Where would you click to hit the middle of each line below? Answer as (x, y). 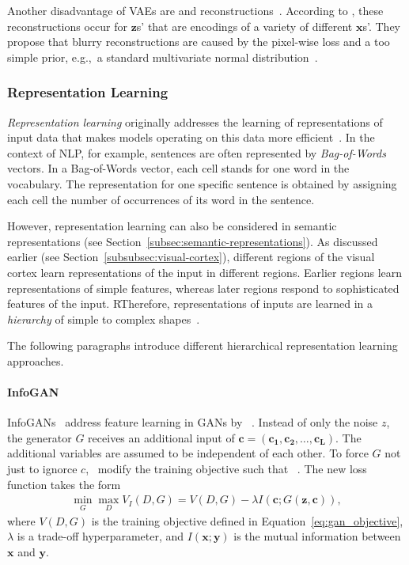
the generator (40, 437)
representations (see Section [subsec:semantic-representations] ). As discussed (193, 241)
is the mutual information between (317, 536)
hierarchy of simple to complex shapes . (104, 319)
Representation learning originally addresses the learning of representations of (195, 121)
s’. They (381, 26)
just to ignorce (42, 469)
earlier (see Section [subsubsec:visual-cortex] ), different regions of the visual (191, 257)
